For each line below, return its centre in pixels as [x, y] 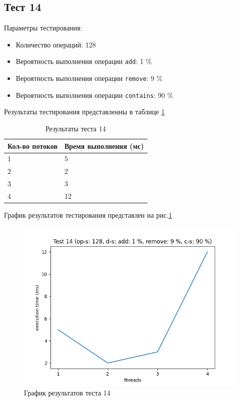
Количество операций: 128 [56, 44]
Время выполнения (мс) [104, 146]
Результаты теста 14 [75, 128]
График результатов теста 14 [67, 393]
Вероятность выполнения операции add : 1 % [84, 61]
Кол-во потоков [32, 146]
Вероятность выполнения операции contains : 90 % [94, 95]
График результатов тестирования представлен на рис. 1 [88, 215]
